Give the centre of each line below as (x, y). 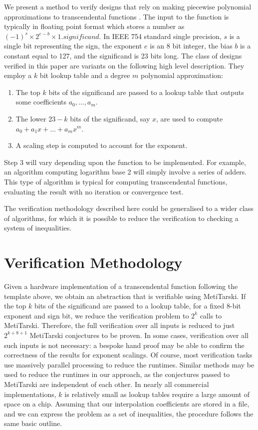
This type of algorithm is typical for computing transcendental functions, (116, 181)
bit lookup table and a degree (85, 75)
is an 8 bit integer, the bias (191, 46)
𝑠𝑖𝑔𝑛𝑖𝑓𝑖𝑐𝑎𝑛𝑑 (81, 37)
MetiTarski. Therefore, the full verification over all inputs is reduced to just (120, 325)
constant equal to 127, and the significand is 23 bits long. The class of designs (123, 55)
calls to (211, 315)
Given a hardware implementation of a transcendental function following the (121, 286)
